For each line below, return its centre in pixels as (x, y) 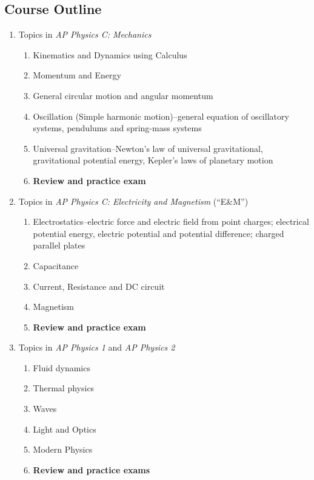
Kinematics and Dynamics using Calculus (110, 54)
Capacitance (56, 265)
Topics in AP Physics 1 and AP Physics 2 (97, 347)
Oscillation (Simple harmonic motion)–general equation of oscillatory (161, 116)
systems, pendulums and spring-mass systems (117, 128)
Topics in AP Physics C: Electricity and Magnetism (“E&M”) (133, 201)
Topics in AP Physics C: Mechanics (85, 34)
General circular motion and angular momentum (123, 95)
